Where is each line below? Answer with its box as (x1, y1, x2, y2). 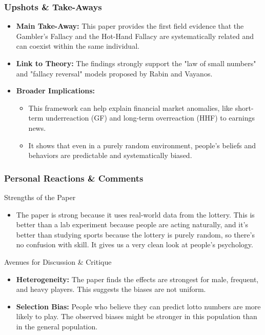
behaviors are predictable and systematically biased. (28, 150, 192, 161)
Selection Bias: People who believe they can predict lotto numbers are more (16, 301, 261, 311)
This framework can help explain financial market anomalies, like (28, 102, 233, 113)
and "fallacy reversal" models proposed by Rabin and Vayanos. (16, 68, 213, 78)
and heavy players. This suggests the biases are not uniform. (16, 284, 206, 294)
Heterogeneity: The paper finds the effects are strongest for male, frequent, (16, 273, 259, 284)
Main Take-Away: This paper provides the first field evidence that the (16, 21, 244, 31)
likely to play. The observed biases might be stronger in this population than (16, 311, 257, 322)
